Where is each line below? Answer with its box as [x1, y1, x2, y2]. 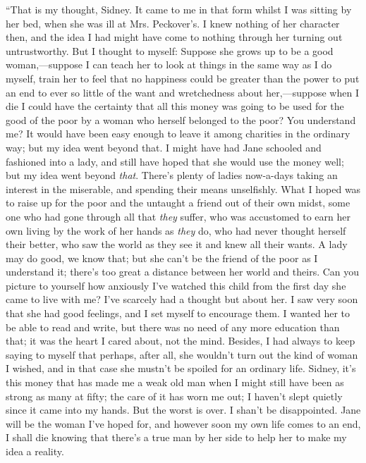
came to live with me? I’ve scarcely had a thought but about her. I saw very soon [6, 292, 358, 307]
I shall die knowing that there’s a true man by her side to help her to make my [6, 430, 347, 445]
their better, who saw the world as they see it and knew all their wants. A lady [6, 237, 348, 252]
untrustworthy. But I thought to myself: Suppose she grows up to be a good [6, 43, 334, 58]
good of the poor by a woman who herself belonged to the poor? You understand [6, 112, 356, 127]
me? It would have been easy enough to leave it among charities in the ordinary [6, 126, 350, 141]
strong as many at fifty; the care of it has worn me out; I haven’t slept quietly [6, 388, 343, 403]
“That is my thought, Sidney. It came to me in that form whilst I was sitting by [6, 2, 352, 16]
